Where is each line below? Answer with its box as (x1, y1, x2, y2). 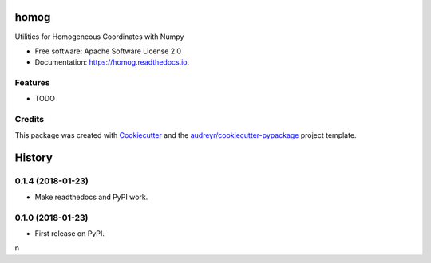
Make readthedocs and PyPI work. (34, 192, 148, 202)
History (14, 151, 53, 165)
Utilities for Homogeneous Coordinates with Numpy (14, 32, 184, 41)
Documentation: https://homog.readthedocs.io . (34, 57, 190, 67)
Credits (14, 114, 44, 125)
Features (14, 77, 50, 88)
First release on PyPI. (34, 228, 105, 238)
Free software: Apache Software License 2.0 (34, 46, 182, 56)
